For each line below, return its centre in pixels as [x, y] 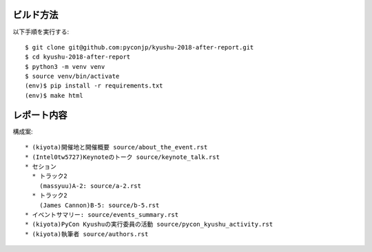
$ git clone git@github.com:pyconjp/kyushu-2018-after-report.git [139, 47]
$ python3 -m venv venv [65, 66]
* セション [41, 166]
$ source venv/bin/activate [72, 76]
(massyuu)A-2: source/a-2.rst [90, 186]
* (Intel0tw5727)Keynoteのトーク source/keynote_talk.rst [123, 157]
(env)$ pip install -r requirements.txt [94, 86]
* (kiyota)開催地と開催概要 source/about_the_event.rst [116, 147]
